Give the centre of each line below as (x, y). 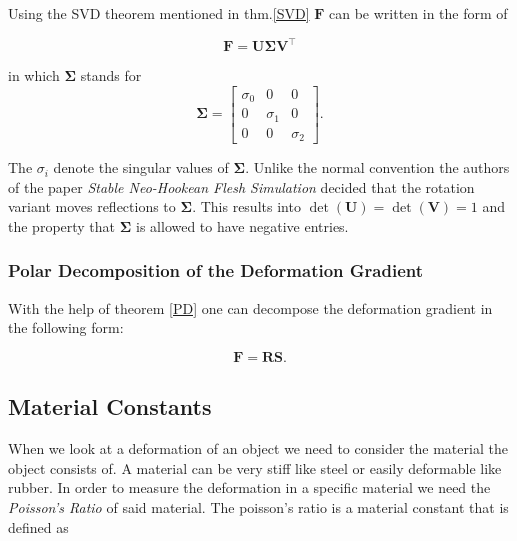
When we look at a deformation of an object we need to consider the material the (258, 448)
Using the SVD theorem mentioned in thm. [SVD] (159, 13)
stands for (111, 75)
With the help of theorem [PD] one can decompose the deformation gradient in (250, 307)
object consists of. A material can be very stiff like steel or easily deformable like (255, 467)
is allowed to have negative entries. (242, 225)
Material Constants (110, 406)
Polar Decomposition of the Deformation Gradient (216, 270)
